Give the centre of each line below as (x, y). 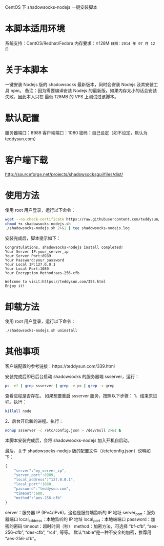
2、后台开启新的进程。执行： (34, 421)
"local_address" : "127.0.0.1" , (45, 480)
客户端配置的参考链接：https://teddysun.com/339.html (60, 366)
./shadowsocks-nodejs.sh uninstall (41, 331)
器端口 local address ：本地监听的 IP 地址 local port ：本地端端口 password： (78, 520)
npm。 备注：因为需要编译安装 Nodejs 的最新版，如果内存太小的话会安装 (84, 90)
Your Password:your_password (35, 261)
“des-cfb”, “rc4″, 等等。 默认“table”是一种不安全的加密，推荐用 (88, 532)
